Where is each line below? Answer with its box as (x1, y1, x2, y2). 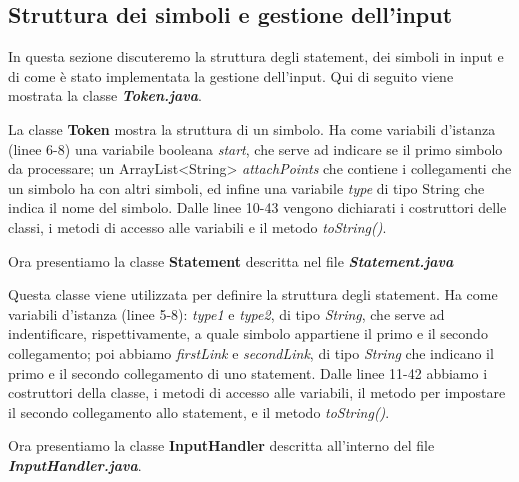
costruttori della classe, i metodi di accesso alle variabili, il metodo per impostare (8, 382, 506, 403)
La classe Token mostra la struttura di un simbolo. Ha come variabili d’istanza (8, 118, 496, 139)
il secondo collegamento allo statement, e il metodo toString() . (8, 401, 390, 422)
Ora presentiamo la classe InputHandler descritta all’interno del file (8, 435, 435, 456)
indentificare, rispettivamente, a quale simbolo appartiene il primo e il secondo (8, 323, 488, 344)
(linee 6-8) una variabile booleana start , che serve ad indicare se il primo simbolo (8, 138, 503, 159)
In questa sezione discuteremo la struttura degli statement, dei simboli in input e (8, 46, 504, 67)
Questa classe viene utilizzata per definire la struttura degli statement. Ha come (8, 284, 498, 305)
